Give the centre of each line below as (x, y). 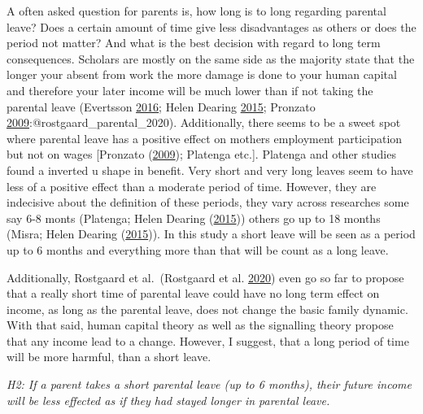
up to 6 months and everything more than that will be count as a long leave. (198, 249)
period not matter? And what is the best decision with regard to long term (194, 43)
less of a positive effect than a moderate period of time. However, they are (192, 186)
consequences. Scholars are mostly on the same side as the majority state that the (211, 58)
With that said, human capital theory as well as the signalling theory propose (200, 325)
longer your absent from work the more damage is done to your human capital (202, 74)
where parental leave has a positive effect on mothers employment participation (205, 138)
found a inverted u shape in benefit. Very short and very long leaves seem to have (210, 170)
